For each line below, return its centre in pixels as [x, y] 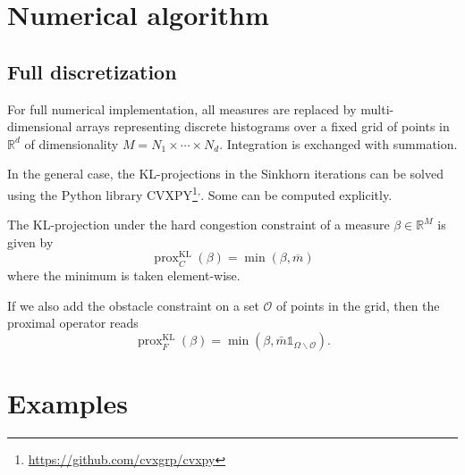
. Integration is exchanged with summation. [338, 143]
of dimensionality [72, 143]
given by [30, 242]
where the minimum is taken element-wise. [124, 275]
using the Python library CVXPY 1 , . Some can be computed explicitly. [200, 193]
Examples [68, 403]
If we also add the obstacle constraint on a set [133, 305]
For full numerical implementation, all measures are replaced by [182, 108]
